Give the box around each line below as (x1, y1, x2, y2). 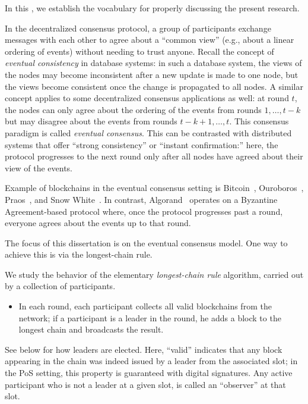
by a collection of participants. (5, 280, 116, 292)
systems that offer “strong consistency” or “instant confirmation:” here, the (5, 138, 278, 151)
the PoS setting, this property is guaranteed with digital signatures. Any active (5, 367, 293, 379)
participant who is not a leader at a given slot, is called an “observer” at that (5, 378, 286, 390)
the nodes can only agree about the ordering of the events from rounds (5, 103, 262, 115)
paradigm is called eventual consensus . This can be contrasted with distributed (5, 126, 292, 139)
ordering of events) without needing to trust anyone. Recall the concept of (5, 45, 274, 57)
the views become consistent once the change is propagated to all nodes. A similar (5, 80, 303, 92)
